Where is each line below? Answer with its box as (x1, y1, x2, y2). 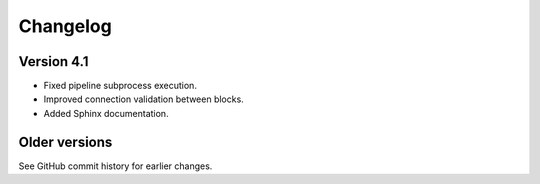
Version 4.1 (18, 53, 89, 70)
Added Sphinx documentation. (43, 107, 169, 119)
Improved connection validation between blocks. (43, 93, 244, 105)
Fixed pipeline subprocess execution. (43, 80, 197, 92)
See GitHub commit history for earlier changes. (18, 160, 213, 172)
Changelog (18, 15, 112, 37)
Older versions (18, 133, 113, 150)
